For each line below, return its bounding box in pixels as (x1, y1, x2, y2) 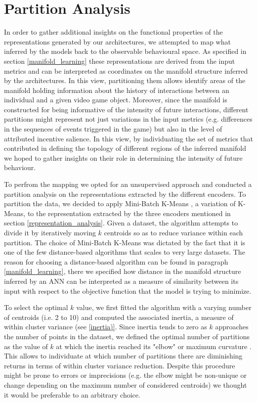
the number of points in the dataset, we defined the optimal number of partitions (4, 331, 250, 341)
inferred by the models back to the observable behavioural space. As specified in (4, 46, 247, 56)
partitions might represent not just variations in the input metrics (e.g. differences (4, 114, 253, 124)
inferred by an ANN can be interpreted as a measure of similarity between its (4, 275, 239, 286)
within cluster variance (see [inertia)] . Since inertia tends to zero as (4, 321, 207, 332)
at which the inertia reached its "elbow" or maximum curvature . (56, 341, 252, 351)
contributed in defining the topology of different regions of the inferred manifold (4, 143, 246, 153)
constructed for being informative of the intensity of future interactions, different (4, 104, 249, 114)
